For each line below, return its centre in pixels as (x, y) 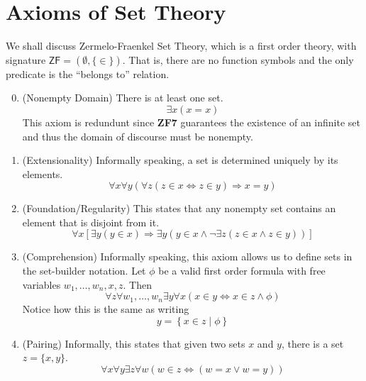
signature (26, 59)
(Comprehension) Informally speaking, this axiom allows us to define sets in (187, 256)
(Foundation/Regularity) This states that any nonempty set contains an (179, 208)
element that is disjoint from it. (91, 222)
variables (41, 284)
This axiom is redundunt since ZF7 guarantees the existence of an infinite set (191, 122)
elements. (43, 173)
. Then (137, 284)
